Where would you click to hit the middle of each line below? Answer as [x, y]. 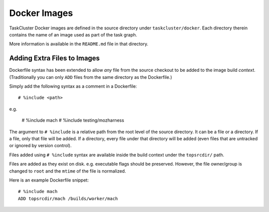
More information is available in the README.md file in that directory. [79, 44]
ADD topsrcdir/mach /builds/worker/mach [68, 199]
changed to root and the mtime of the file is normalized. [68, 171]
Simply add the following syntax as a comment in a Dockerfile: [73, 86]
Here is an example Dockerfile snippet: [49, 180]
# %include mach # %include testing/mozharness [73, 120]
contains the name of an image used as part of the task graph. [73, 34]
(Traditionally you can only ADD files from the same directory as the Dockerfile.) [91, 77]
